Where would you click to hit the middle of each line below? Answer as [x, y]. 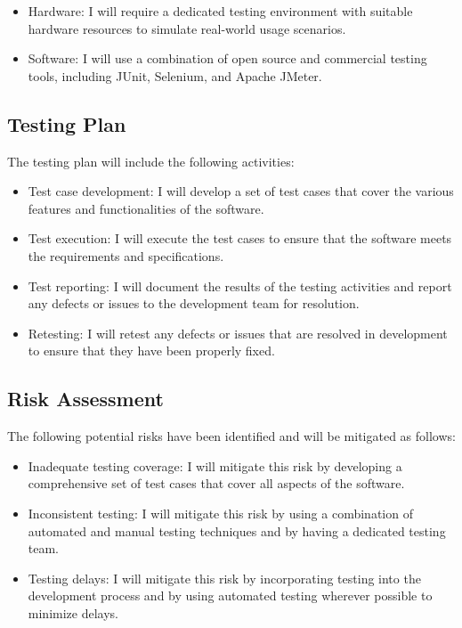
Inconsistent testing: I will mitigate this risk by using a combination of [220, 513]
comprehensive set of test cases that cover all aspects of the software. [216, 483]
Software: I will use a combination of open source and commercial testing [227, 58]
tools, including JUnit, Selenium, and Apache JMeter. [175, 75]
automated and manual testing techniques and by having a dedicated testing [237, 530]
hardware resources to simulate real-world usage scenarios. [187, 28]
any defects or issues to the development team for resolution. [194, 303]
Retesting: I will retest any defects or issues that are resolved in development [238, 333]
